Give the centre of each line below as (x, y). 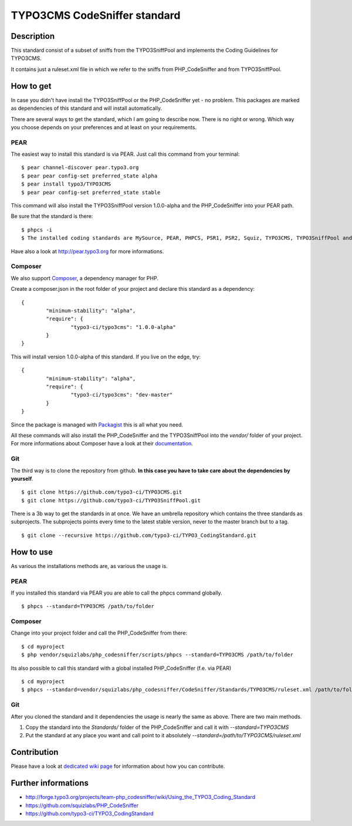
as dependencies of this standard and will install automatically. (87, 108)
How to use (32, 552)
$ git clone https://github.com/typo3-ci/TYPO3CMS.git (102, 492)
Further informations (50, 783)
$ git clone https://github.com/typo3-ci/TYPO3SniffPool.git (111, 500)
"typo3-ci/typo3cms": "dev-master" (122, 395)
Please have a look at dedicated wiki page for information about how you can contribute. (118, 766)
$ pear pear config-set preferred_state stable (91, 192)
